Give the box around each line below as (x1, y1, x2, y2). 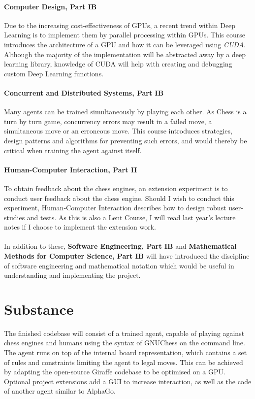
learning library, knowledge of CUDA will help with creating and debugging (4, 59, 232, 69)
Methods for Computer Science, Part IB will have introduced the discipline (4, 251, 250, 261)
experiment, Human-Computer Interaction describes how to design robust (4, 202, 226, 213)
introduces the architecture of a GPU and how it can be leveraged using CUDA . (4, 39, 246, 49)
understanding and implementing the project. (4, 270, 141, 280)
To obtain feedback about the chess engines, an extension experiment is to (4, 183, 228, 193)
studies (4, 212, 25, 222)
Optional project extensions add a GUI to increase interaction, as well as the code (4, 376, 252, 386)
